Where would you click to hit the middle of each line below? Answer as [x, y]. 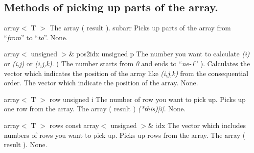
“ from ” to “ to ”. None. [36, 37]
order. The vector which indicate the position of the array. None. [101, 83]
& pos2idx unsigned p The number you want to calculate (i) [159, 54]
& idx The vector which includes [197, 125]
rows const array [74, 125]
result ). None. [26, 144]
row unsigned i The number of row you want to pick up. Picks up [148, 99]
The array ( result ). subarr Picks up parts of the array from [140, 28]
